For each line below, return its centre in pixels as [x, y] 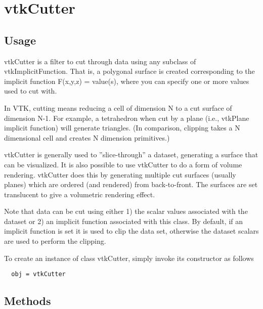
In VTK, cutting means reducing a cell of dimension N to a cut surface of [118, 107]
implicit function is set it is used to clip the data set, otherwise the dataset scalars [131, 231]
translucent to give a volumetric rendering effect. [80, 194]
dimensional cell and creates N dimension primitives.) [87, 137]
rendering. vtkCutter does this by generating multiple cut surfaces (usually [120, 174]
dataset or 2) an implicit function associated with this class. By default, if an [124, 221]
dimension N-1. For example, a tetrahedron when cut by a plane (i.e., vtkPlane [127, 118]
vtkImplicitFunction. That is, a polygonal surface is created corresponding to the [129, 71]
